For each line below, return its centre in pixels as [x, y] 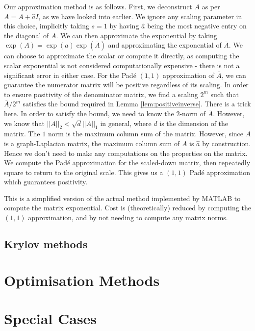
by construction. [227, 143]
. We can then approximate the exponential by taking [137, 35]
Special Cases [51, 318]
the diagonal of [26, 35]
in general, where [126, 123]
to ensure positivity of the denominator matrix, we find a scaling [101, 94]
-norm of [192, 113]
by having [124, 26]
